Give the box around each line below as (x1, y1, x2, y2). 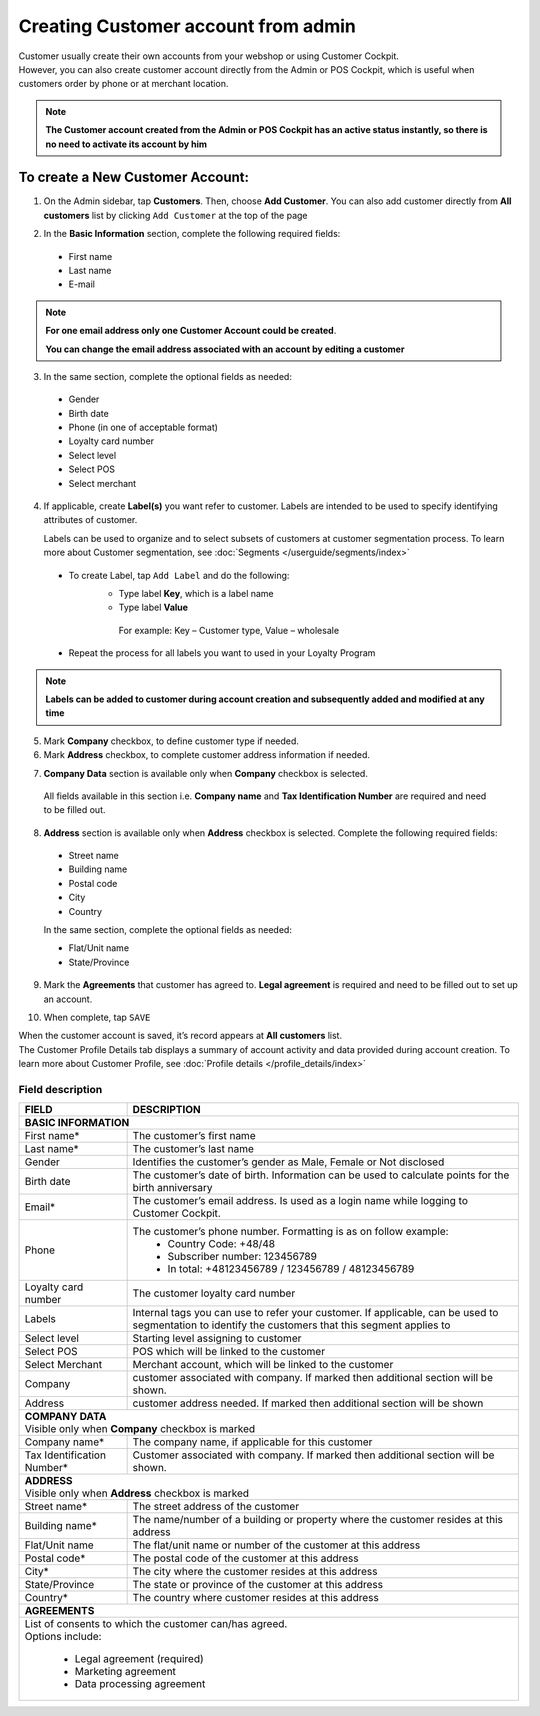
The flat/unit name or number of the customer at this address (132, 1538, 421, 1552)
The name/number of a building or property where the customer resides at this (132, 1513, 504, 1527)
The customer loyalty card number (132, 1286, 296, 1300)
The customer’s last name (132, 1142, 254, 1156)
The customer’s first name (132, 1129, 256, 1143)
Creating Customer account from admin (18, 15, 357, 37)
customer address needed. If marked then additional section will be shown (132, 1396, 484, 1410)
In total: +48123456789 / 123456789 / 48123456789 (167, 1262, 415, 1276)
